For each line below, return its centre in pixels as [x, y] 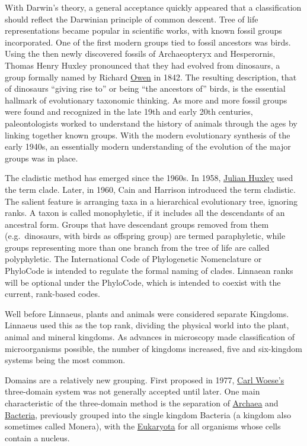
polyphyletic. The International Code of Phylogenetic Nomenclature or [133, 259]
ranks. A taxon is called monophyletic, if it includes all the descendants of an [145, 213]
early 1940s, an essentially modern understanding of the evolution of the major [148, 146]
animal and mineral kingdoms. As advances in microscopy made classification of [150, 337]
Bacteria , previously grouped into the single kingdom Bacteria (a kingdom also [148, 414]
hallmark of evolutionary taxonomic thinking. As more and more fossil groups [146, 100]
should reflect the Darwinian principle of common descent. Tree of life [132, 19]
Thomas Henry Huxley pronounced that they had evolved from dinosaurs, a [143, 65]
